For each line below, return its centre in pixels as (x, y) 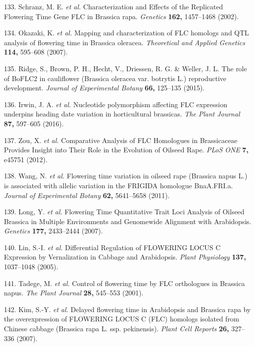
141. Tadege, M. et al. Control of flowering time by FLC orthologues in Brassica (125, 283)
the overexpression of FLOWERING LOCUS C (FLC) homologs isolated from (122, 319)
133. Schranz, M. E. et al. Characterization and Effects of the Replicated (113, 6)
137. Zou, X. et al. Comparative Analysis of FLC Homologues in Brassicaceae (121, 140)
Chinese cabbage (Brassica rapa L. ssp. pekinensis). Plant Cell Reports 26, (117, 329)
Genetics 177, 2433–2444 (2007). (54, 231)
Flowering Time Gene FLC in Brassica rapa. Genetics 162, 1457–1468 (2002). (121, 16)
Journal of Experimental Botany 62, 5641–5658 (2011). (87, 195)
